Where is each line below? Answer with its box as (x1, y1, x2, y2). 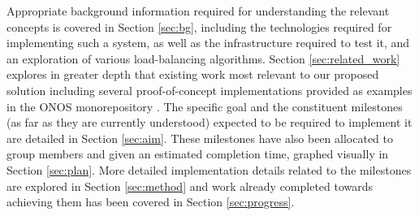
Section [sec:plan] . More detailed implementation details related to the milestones (6, 161, 412, 178)
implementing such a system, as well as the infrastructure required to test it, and (6, 34, 410, 51)
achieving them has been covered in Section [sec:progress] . (6, 193, 295, 210)
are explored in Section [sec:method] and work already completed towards (6, 177, 374, 194)
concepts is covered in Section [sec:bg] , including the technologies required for (6, 18, 392, 35)
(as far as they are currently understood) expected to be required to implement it (6, 114, 413, 131)
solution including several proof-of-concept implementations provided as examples (6, 81, 413, 98)
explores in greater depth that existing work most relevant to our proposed (6, 66, 379, 83)
